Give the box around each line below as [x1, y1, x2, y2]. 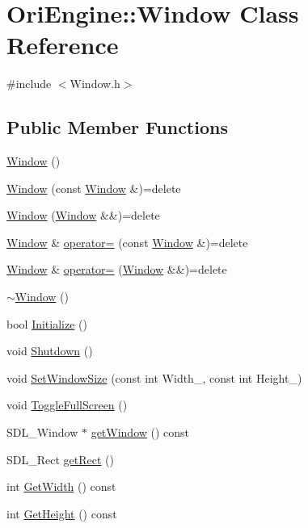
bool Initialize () [6, 315, 87, 332]
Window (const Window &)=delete [6, 179, 181, 196]
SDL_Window [6, 424, 78, 441]
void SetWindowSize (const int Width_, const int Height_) [6, 369, 302, 386]
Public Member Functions [6, 115, 228, 140]
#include [6, 75, 52, 92]
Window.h [70, 75, 120, 92]
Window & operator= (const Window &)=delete [6, 233, 248, 250]
